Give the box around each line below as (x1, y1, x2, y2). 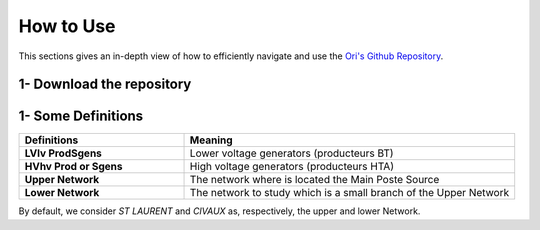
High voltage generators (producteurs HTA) (189, 160, 395, 174)
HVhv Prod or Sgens (24, 160, 124, 174)
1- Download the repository (18, 76, 192, 93)
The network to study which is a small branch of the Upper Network (189, 186, 510, 200)
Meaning (189, 133, 234, 147)
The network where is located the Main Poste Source (189, 173, 440, 187)
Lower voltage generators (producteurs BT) (189, 146, 394, 160)
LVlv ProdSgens (24, 146, 102, 160)
